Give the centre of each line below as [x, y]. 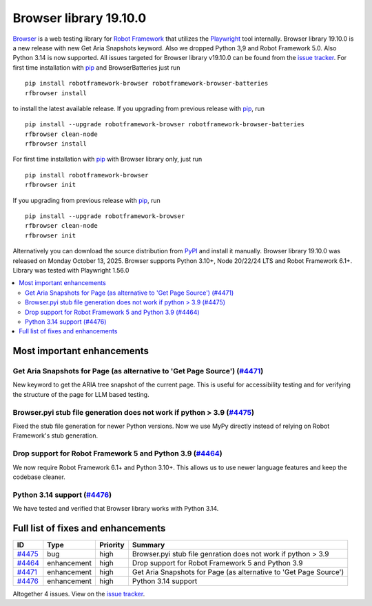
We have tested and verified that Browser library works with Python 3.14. [116, 509]
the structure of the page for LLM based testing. [81, 394]
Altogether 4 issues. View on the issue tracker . [79, 594]
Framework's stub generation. [55, 436]
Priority [112, 545]
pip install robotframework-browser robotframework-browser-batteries [147, 84]
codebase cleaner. [39, 477]
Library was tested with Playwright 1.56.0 [71, 270]
